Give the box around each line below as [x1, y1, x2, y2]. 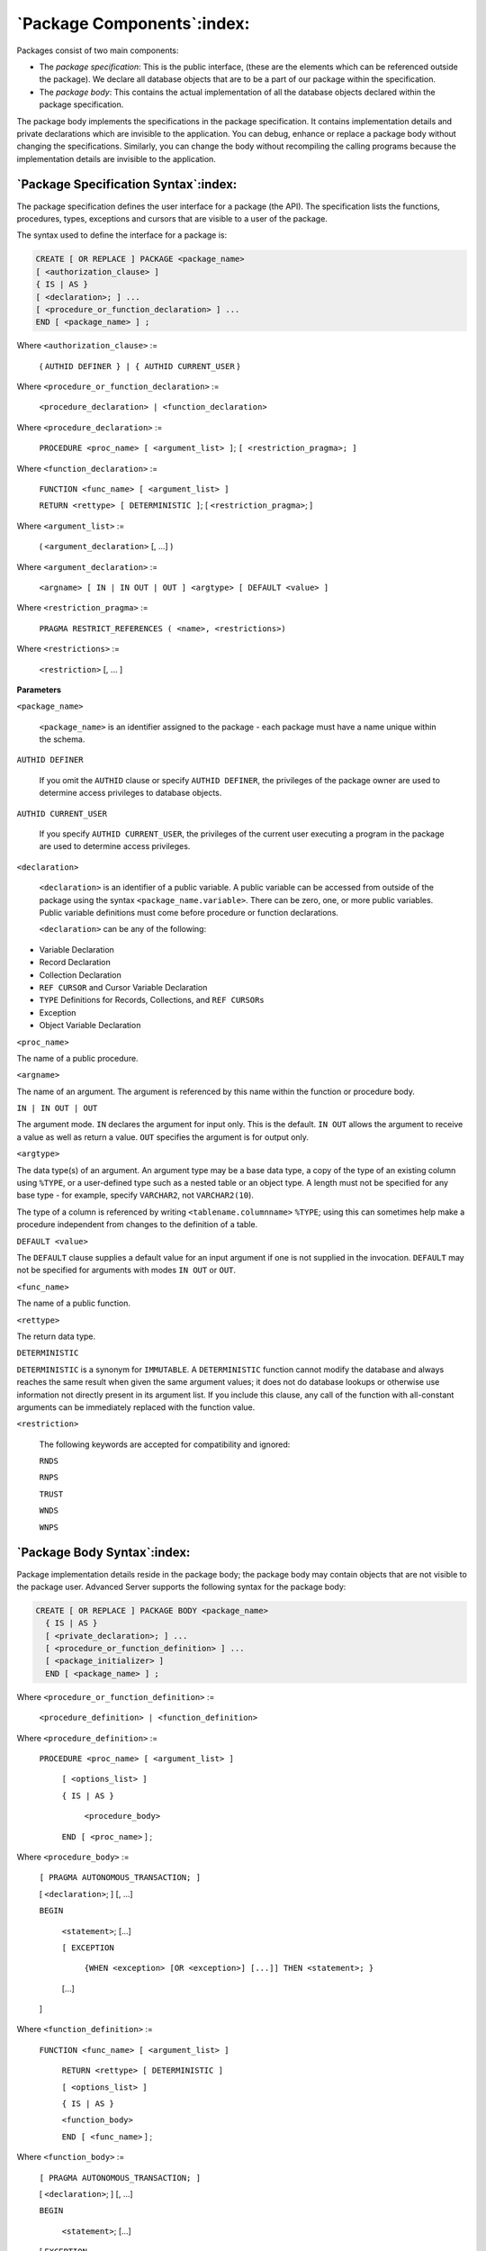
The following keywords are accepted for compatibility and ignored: [39, 1439, 291, 1450]
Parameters [16, 684, 62, 695]
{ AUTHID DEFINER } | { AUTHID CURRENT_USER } [39, 360, 240, 371]
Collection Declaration [39, 969, 121, 981]
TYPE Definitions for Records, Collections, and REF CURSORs [39, 995, 265, 1006]
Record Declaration [39, 957, 112, 968]
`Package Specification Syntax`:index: [16, 176, 238, 193]
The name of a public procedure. [16, 1053, 139, 1063]
